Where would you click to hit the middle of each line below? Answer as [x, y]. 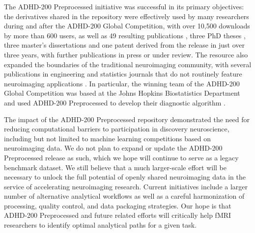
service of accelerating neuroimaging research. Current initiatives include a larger [126, 186]
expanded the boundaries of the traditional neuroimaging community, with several [128, 64]
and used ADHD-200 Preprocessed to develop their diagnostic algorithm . [115, 102]
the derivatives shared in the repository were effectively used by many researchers [127, 16]
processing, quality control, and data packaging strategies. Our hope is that [118, 205]
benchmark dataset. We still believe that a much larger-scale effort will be [115, 167]
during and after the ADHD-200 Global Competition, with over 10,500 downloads [127, 26]
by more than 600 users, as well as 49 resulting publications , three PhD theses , [125, 35]
